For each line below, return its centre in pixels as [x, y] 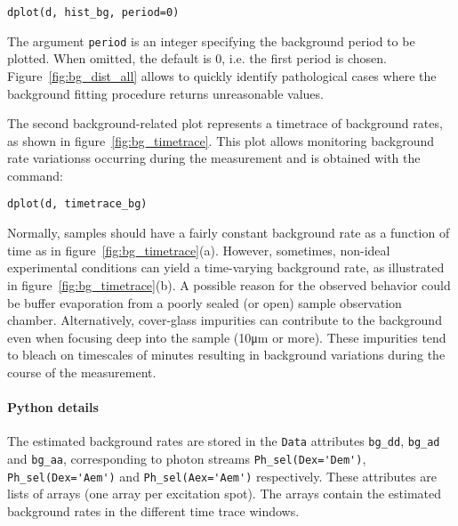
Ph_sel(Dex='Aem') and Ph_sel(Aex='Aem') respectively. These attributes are [222, 476]
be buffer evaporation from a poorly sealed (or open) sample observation [205, 302]
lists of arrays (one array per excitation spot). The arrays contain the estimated [224, 494]
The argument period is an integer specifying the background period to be [211, 40]
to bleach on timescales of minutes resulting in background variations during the [226, 355]
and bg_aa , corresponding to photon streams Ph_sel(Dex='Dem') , [187, 458]
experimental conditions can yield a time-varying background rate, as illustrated [226, 267]
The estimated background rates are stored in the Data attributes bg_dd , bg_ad [224, 441]
